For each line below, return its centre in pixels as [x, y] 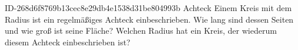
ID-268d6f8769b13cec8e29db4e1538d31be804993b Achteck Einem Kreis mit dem [148, 8]
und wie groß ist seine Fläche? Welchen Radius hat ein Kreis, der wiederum [141, 31]
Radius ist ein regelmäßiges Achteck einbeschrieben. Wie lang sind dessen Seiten [149, 19]
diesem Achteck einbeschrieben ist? [68, 42]
